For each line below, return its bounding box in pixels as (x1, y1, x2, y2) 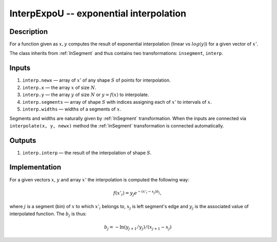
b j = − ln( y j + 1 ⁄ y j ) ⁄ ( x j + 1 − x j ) (104, 224, 172, 231)
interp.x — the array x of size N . (22, 84, 97, 90)
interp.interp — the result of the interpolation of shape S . (22, 150, 152, 156)
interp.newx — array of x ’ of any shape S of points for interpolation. (22, 77, 171, 83)
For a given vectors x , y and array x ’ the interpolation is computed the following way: (9, 176, 189, 182)
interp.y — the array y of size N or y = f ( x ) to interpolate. (22, 91, 149, 98)
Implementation (9, 163, 62, 172)
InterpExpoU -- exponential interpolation (9, 8, 187, 19)
